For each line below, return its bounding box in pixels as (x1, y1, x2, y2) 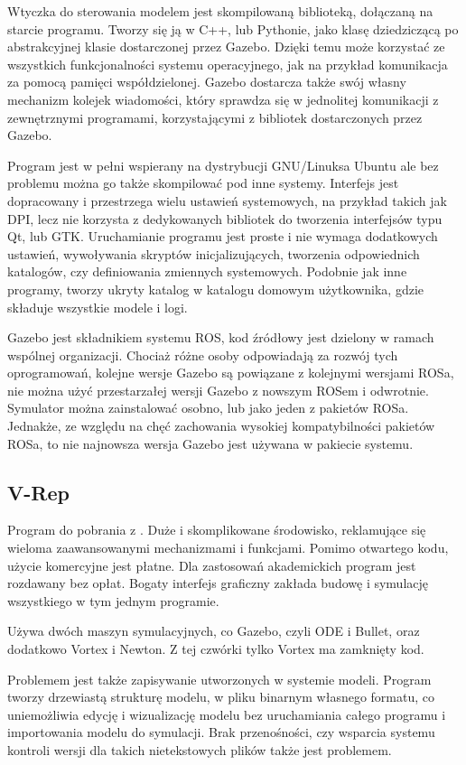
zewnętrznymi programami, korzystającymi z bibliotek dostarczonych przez (7, 107, 423, 126)
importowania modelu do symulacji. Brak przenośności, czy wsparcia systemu (7, 723, 435, 742)
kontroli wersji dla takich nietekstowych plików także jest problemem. (7, 740, 392, 759)
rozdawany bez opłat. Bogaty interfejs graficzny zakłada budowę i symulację (7, 574, 429, 592)
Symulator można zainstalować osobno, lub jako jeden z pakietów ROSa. (7, 398, 409, 417)
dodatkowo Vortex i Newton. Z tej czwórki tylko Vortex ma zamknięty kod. (7, 639, 424, 658)
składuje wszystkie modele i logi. (7, 297, 188, 316)
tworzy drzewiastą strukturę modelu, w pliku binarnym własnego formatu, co (7, 687, 435, 706)
